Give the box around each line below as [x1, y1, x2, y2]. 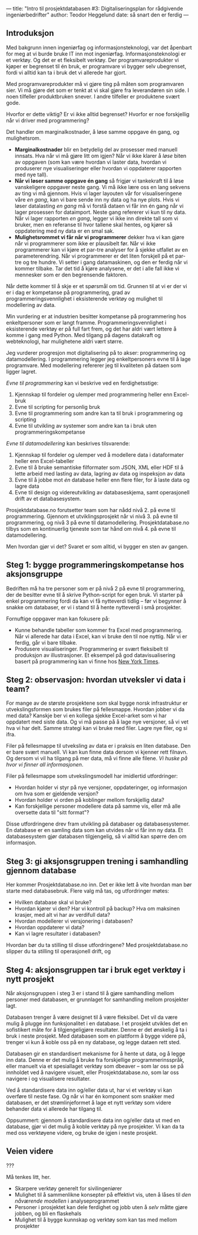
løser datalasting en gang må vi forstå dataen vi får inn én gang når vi [14, 202, 184, 209]
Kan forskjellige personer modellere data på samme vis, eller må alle [14, 803, 181, 810]
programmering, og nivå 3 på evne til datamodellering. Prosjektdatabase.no [6, 519, 190, 526]
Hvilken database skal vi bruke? [14, 899, 92, 906]
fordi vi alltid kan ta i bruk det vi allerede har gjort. [6, 69, 127, 76]
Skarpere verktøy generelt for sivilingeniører [14, 1184, 123, 1192]
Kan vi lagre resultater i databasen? [14, 930, 101, 937]
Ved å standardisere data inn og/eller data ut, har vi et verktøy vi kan [6, 1087, 173, 1094]
